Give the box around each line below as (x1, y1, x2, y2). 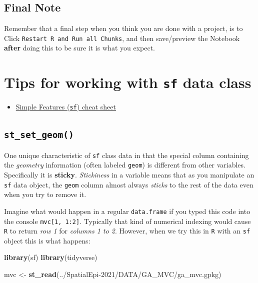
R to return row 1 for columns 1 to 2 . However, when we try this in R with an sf (4, 225, 250, 236)
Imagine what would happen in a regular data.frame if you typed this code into (4, 205, 250, 216)
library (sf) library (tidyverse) (4, 252, 97, 262)
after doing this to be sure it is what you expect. (4, 42, 155, 53)
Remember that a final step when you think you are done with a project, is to (4, 23, 243, 33)
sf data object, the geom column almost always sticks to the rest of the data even (4, 179, 253, 189)
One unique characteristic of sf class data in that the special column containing (4, 149, 249, 160)
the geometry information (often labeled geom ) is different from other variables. (4, 159, 245, 170)
